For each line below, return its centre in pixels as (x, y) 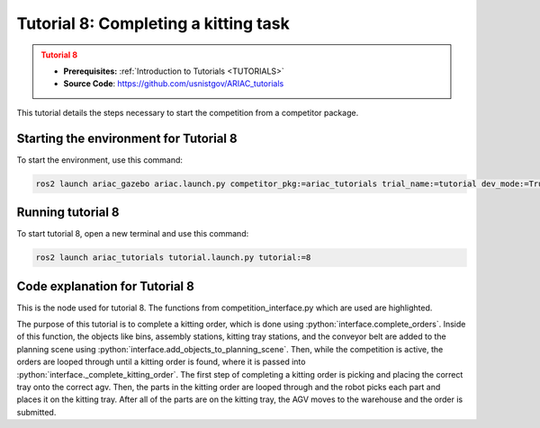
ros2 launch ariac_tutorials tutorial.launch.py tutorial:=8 (173, 258)
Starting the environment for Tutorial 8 (127, 138)
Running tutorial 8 (68, 213)
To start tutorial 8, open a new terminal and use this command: (133, 234)
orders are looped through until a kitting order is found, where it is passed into (161, 362)
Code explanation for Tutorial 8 (106, 286)
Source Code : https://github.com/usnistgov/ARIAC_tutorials (174, 84)
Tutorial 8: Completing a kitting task (153, 23)
